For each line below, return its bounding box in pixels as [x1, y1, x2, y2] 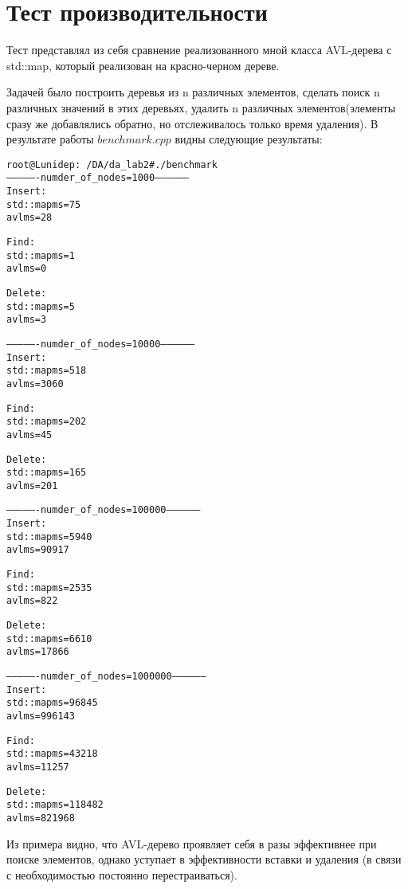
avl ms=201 [6, 480, 58, 491]
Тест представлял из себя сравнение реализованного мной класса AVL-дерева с [6, 41, 392, 58]
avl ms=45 [6, 429, 53, 441]
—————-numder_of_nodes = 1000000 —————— [6, 671, 206, 683]
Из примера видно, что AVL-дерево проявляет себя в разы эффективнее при [6, 835, 377, 852]
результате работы [6, 131, 94, 147]
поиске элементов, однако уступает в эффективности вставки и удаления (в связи [6, 851, 402, 867]
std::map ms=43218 [6, 748, 98, 760]
